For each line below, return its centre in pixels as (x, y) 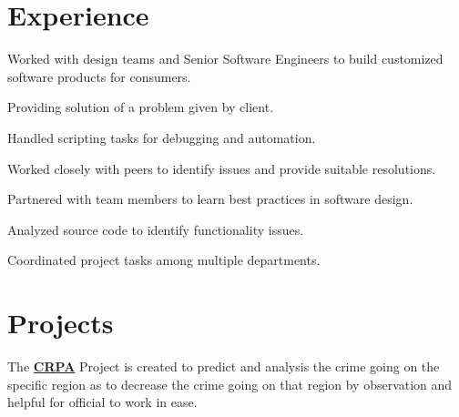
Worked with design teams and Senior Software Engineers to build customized (225, 59)
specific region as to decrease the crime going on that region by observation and (230, 384)
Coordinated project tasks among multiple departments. (164, 260)
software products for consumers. (99, 76)
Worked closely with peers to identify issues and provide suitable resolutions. (222, 168)
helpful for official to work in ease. (102, 402)
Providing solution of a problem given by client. (141, 107)
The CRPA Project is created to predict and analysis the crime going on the (224, 366)
